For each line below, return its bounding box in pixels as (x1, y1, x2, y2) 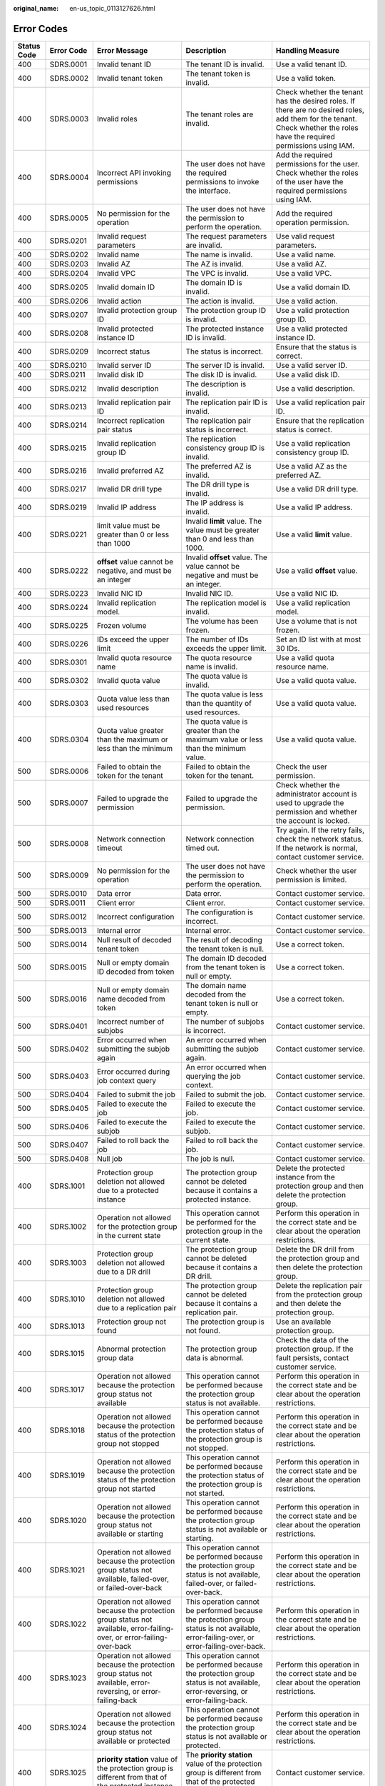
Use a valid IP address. (275, 502, 353, 512)
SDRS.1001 (49, 1181, 86, 1191)
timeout (96, 843, 123, 853)
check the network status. (275, 834, 364, 844)
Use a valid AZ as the (275, 461, 347, 471)
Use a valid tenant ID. (275, 59, 347, 69)
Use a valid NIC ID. (275, 588, 339, 598)
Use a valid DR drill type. (275, 484, 359, 494)
